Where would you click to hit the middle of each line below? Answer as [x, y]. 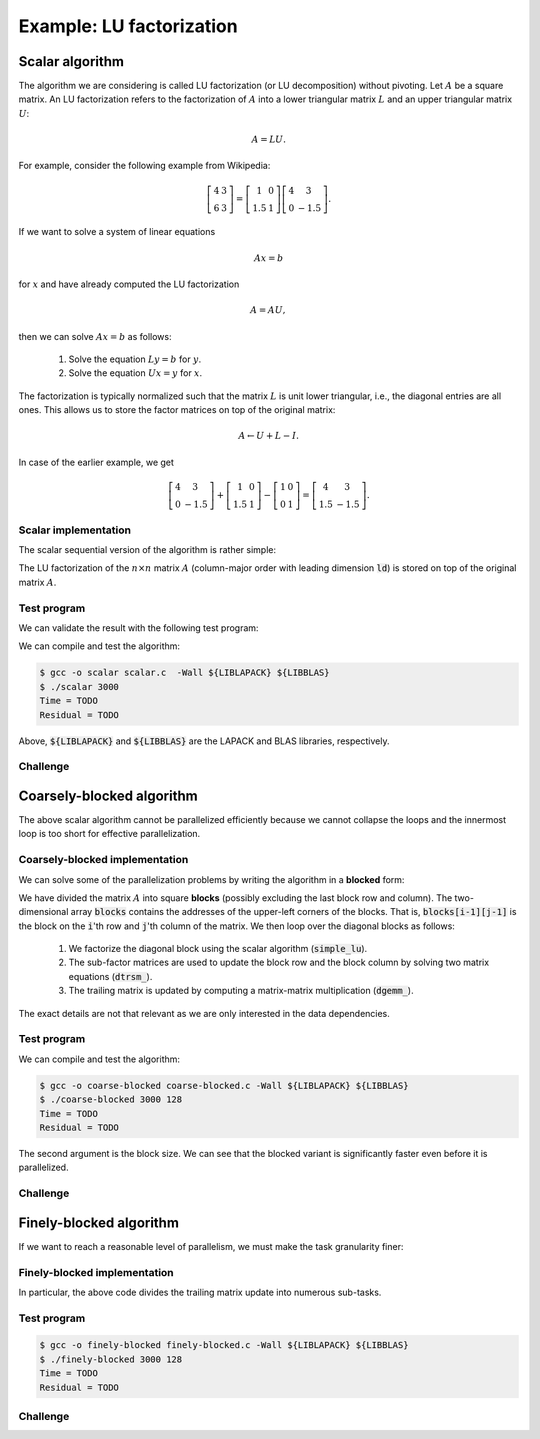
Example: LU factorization [128, 26]
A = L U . [269, 139]
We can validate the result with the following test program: [138, 627]
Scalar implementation [75, 530]
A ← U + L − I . [269, 436]
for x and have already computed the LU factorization [129, 284]
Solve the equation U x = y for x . [135, 373]
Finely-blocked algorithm [99, 1222]
